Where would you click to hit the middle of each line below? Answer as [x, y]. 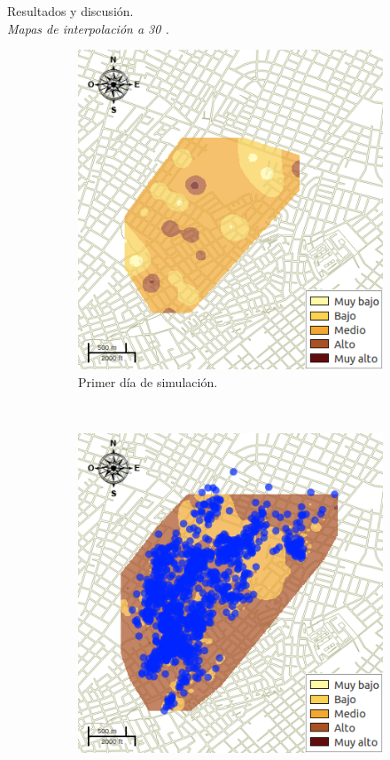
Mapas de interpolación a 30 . [88, 28]
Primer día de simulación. [148, 381]
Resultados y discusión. [70, 11]
